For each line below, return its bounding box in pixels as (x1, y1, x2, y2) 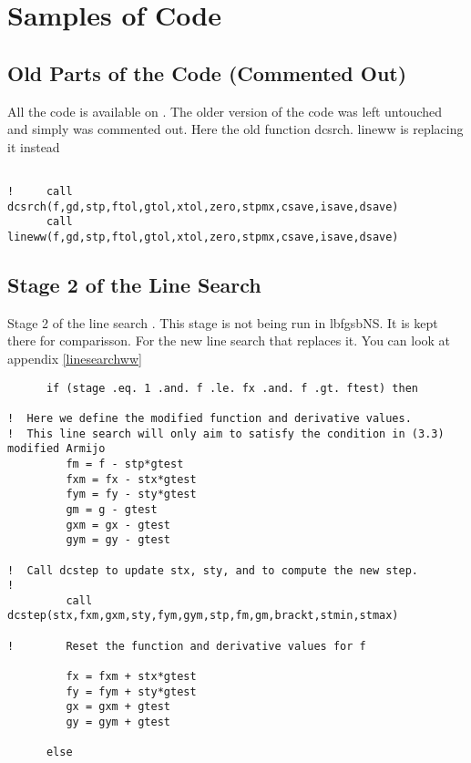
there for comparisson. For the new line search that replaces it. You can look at (7, 331, 451, 350)
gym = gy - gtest (66, 533, 170, 547)
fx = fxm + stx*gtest (66, 670, 197, 684)
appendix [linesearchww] (7, 349, 142, 368)
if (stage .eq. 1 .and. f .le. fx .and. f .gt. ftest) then (46, 381, 419, 395)
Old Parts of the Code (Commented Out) (7, 58, 407, 87)
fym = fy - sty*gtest (66, 488, 197, 501)
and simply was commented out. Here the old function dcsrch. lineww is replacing (7, 119, 464, 139)
